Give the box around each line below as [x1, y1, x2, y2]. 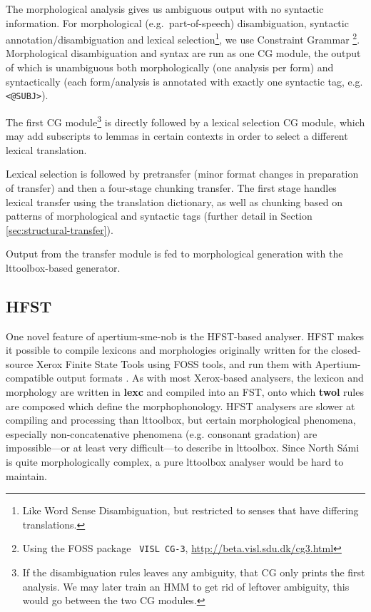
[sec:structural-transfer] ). [6, 222, 113, 237]
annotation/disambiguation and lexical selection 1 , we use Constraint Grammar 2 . [6, 30, 360, 46]
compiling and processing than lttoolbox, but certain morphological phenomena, [6, 412, 356, 427]
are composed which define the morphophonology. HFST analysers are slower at [6, 398, 355, 413]
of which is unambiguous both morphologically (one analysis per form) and [6, 60, 334, 75]
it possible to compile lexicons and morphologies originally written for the [6, 342, 328, 357]
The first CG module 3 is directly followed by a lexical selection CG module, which [6, 112, 365, 129]
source [6, 356, 34, 371]
